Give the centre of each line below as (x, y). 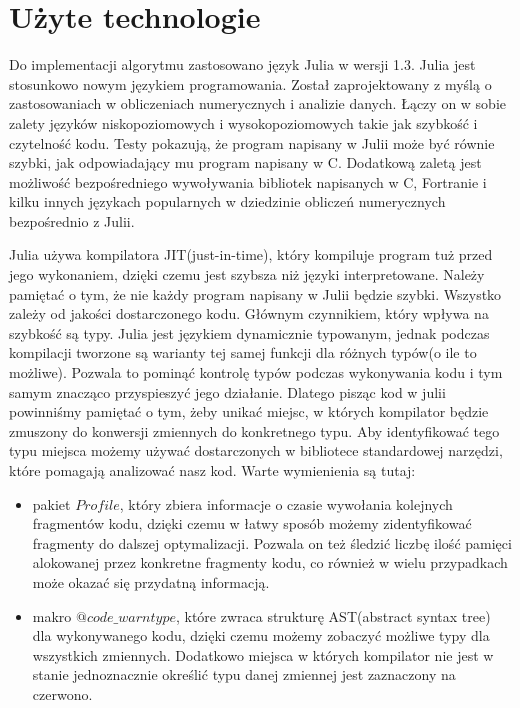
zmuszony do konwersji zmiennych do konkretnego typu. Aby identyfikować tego (254, 430)
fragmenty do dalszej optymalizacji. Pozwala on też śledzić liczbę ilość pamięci (272, 542)
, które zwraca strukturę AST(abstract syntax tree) (333, 615)
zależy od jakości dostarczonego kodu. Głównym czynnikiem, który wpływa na (249, 313)
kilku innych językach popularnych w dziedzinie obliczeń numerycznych (227, 201)
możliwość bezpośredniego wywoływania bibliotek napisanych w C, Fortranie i (248, 181)
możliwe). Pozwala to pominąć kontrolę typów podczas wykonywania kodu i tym (256, 372)
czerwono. (62, 693)
